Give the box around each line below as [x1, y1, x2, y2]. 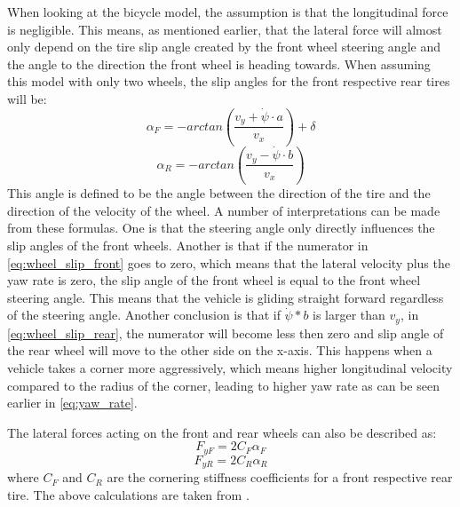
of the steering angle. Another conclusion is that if [7, 305, 281, 324]
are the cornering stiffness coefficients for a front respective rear [107, 468, 453, 487]
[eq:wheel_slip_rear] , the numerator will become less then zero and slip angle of [7, 323, 444, 342]
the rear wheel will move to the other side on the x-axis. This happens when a [7, 341, 432, 360]
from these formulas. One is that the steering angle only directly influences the [7, 218, 435, 237]
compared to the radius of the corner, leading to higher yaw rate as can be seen [7, 376, 440, 394]
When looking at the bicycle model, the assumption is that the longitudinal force [7, 3, 448, 20]
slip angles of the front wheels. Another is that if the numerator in [7, 235, 369, 254]
